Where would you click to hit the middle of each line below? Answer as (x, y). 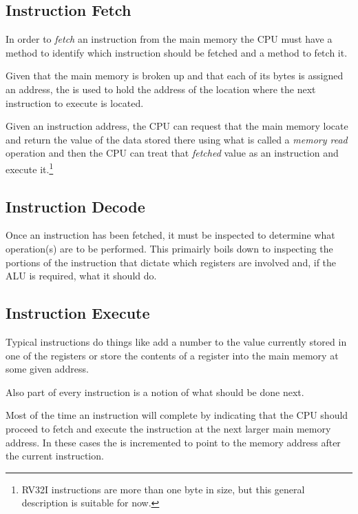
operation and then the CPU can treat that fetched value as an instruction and (172, 153)
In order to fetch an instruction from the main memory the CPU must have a (169, 39)
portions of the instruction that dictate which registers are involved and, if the (171, 262)
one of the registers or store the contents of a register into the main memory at (172, 355)
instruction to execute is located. (75, 102)
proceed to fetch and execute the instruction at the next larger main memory (168, 428)
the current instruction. (55, 456)
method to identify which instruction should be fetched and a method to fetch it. (177, 52)
